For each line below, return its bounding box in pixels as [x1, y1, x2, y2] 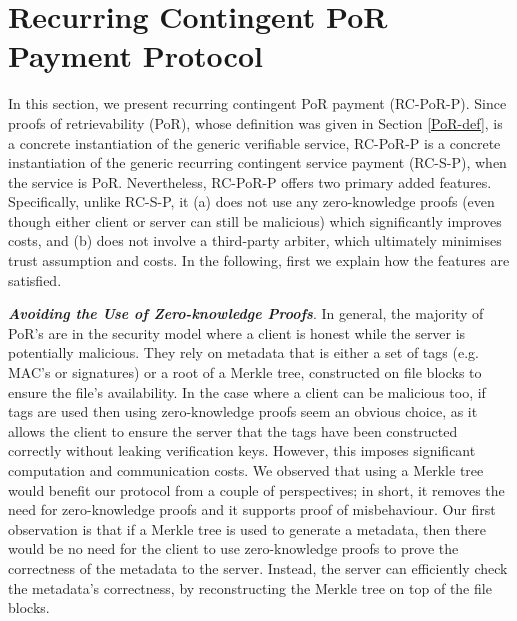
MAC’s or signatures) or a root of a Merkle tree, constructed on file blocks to [8, 362, 482, 383]
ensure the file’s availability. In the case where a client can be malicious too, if [8, 381, 486, 402]
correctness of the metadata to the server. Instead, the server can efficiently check [8, 557, 508, 578]
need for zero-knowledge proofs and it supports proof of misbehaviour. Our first [8, 499, 496, 520]
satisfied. [8, 269, 62, 290]
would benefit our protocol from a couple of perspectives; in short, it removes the [8, 479, 505, 500]
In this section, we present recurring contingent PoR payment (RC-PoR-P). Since [8, 93, 507, 114]
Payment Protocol [8, 35, 263, 76]
